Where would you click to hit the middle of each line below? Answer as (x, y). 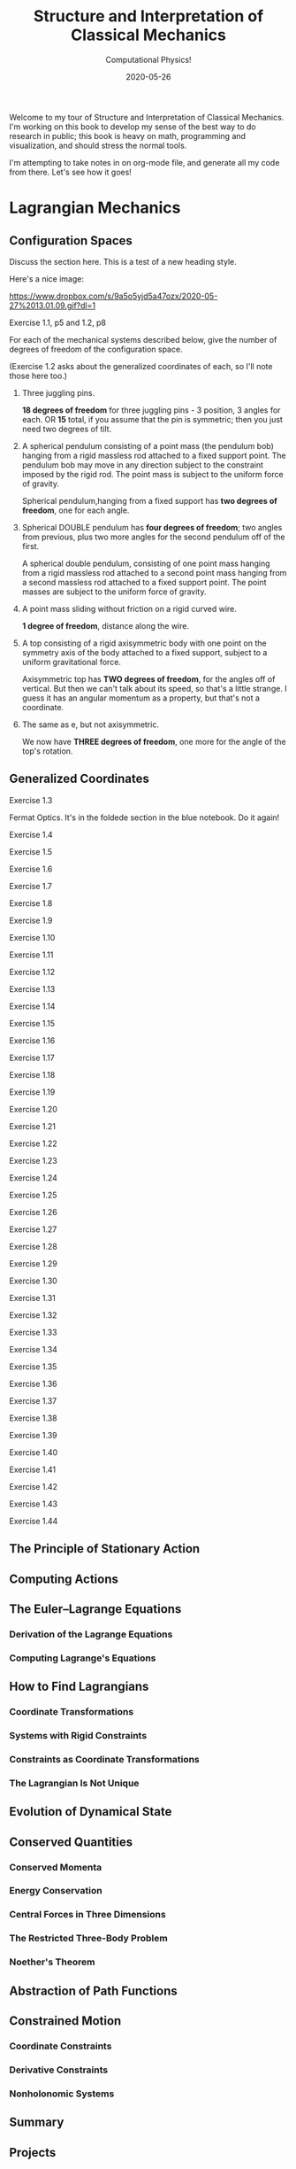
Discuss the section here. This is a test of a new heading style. (123, 261)
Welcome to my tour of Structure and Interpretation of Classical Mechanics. (147, 117)
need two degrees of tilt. (67, 429)
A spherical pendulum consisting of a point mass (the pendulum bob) (148, 445)
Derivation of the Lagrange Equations (91, 1634)
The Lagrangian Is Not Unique (74, 1783)
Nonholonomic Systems (62, 2094)
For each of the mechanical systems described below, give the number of (143, 339)
